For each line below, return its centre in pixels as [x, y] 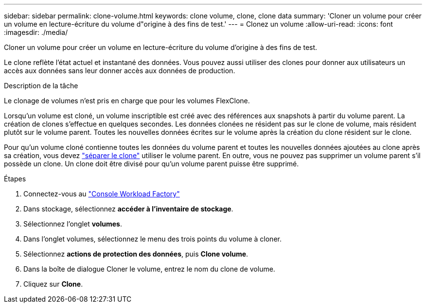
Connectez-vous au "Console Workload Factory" [102, 194]
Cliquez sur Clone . [53, 284]
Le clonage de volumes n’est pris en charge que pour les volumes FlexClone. [127, 101]
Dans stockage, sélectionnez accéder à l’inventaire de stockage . [128, 209]
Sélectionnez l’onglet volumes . [73, 224]
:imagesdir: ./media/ [36, 32]
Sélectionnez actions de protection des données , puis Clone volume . [136, 254]
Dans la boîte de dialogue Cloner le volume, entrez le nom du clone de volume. [149, 269]
